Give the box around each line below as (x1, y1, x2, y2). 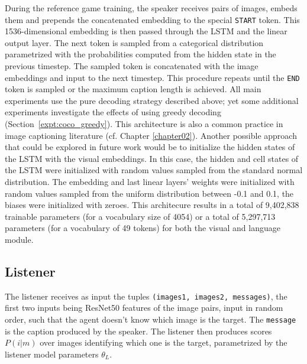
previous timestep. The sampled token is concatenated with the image (5, 60, 258, 72)
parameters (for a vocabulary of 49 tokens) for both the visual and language (5, 222, 280, 234)
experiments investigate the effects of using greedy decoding (5, 106, 221, 118)
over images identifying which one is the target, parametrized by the (40, 336, 287, 349)
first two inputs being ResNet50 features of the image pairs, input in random (5, 301, 283, 314)
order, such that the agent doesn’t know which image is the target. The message (5, 313, 296, 326)
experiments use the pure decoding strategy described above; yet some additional (5, 94, 299, 106)
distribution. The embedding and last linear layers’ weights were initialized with (5, 175, 295, 188)
